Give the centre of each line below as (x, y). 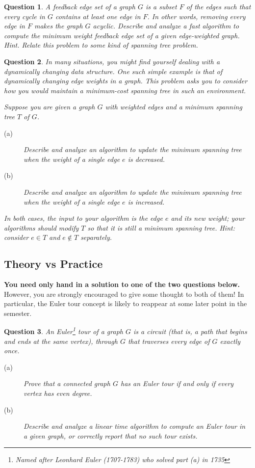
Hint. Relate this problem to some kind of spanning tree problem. (101, 45)
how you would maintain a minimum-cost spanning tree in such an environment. (125, 90)
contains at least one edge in (98, 16)
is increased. (146, 201)
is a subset (161, 6)
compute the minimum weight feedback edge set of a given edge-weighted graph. (122, 35)
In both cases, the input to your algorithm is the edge (83, 218)
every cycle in (25, 16)
